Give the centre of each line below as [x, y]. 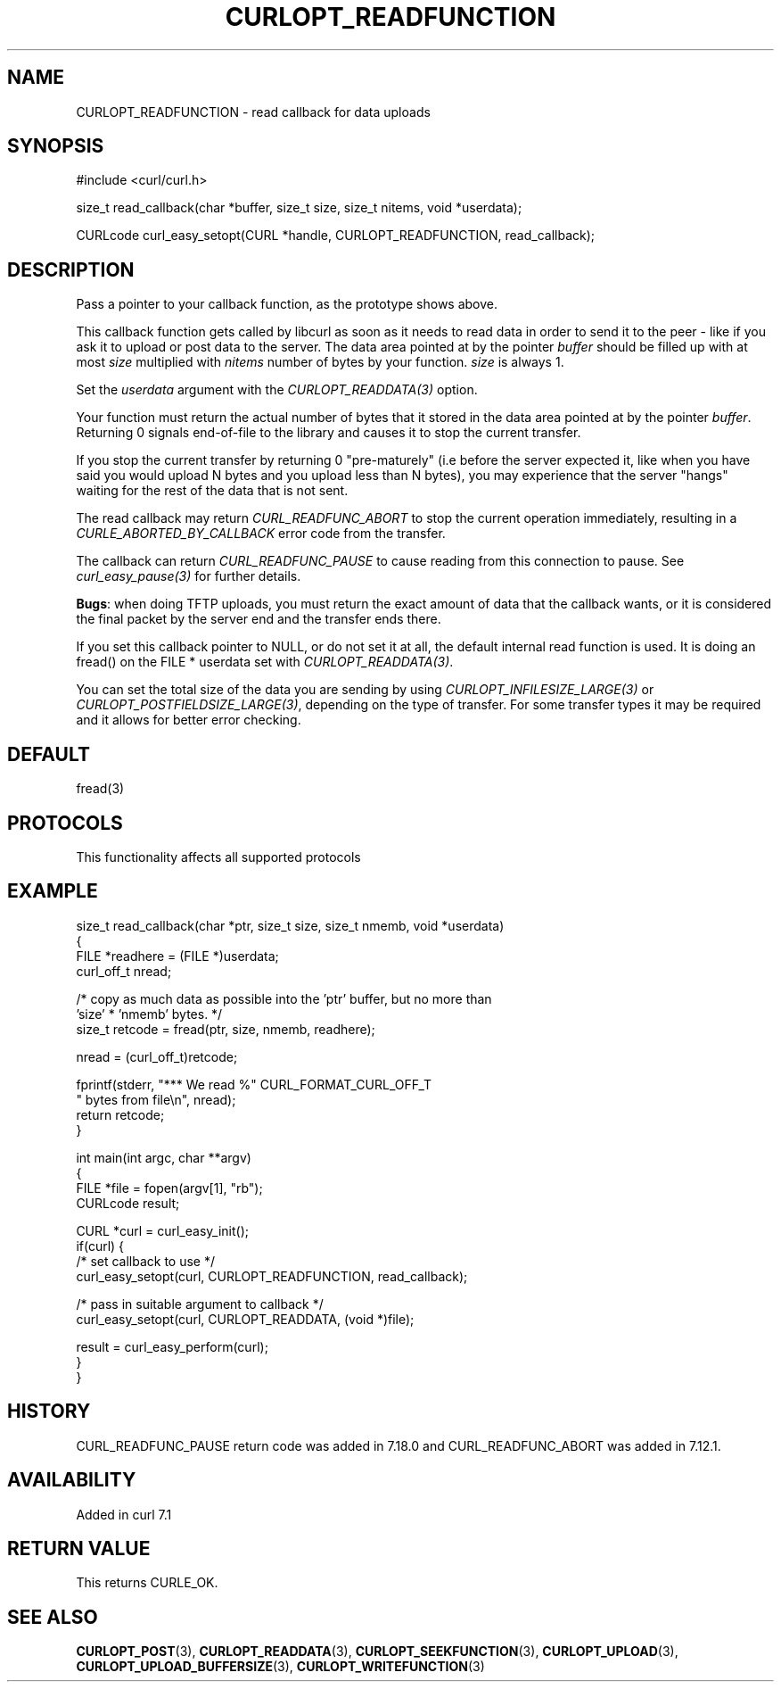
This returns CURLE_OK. [147, 1583]
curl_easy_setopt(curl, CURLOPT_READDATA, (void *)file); [245, 1319]
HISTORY [49, 1412]
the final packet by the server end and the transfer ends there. [259, 619]
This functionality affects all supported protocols [218, 857]
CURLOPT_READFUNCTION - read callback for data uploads [253, 112]
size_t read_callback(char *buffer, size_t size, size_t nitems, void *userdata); [299, 208]
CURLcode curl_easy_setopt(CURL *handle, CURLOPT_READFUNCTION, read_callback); [336, 236]
